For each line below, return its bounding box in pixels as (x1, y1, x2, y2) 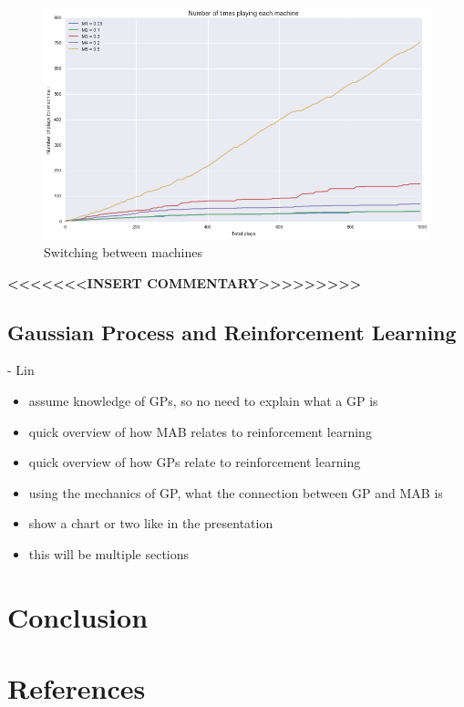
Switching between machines (44, 242, 202, 261)
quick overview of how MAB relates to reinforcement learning (28, 421, 372, 441)
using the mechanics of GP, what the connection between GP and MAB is (28, 483, 443, 502)
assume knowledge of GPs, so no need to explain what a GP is (28, 390, 378, 410)
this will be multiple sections (28, 544, 190, 563)
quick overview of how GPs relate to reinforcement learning (28, 452, 361, 472)
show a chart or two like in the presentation (28, 514, 273, 533)
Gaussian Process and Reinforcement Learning (7, 317, 457, 346)
